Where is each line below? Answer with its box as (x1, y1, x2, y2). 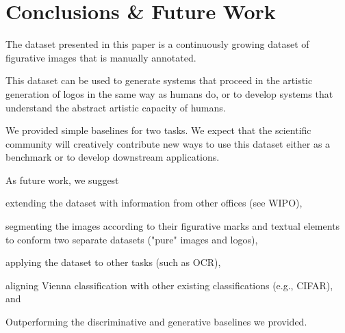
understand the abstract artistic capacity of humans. (5, 100, 226, 114)
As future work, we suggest (5, 172, 119, 187)
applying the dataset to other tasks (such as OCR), (5, 255, 221, 269)
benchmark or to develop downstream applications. (5, 150, 220, 164)
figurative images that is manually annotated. (5, 50, 196, 64)
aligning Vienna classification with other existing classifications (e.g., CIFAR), (5, 278, 333, 292)
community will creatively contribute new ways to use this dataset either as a (5, 136, 331, 150)
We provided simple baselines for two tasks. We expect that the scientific (5, 123, 311, 137)
